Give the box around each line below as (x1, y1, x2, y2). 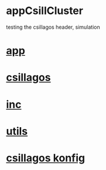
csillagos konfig (6, 151, 86, 165)
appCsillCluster (6, 4, 84, 18)
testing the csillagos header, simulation (6, 23, 101, 30)
